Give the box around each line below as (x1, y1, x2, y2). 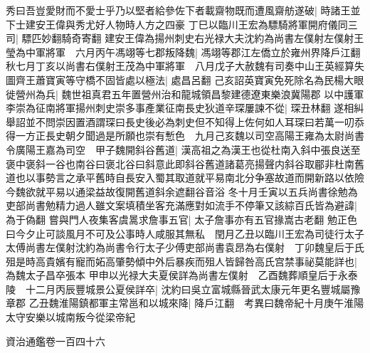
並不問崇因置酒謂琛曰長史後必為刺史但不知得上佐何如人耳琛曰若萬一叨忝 (25, 114, 364, 129)
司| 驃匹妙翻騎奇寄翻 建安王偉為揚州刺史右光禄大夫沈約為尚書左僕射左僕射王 (6, 31, 364, 46)
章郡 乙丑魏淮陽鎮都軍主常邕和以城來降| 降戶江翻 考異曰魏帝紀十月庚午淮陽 (6, 295, 364, 310)
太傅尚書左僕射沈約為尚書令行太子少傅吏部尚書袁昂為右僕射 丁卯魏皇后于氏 (6, 240, 364, 255)
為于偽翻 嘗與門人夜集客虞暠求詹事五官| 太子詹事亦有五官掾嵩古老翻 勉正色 (6, 211, 357, 226)
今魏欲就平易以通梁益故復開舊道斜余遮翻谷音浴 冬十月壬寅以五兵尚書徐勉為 (6, 184, 358, 199)
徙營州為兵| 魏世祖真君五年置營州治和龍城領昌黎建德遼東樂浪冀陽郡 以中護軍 (6, 86, 364, 101)
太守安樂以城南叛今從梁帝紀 (6, 310, 135, 325)
